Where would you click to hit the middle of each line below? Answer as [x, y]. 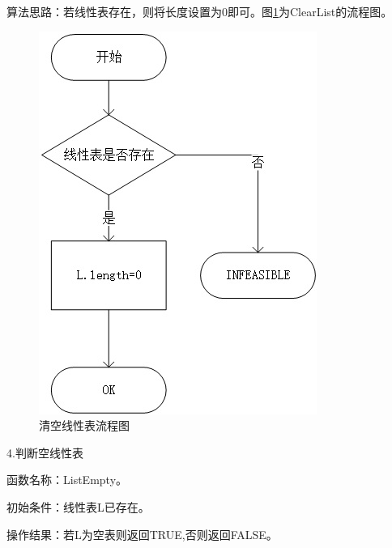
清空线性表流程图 [84, 425]
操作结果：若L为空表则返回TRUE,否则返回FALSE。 [142, 534]
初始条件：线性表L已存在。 [78, 506]
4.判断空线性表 [45, 452]
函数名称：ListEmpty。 [67, 480]
